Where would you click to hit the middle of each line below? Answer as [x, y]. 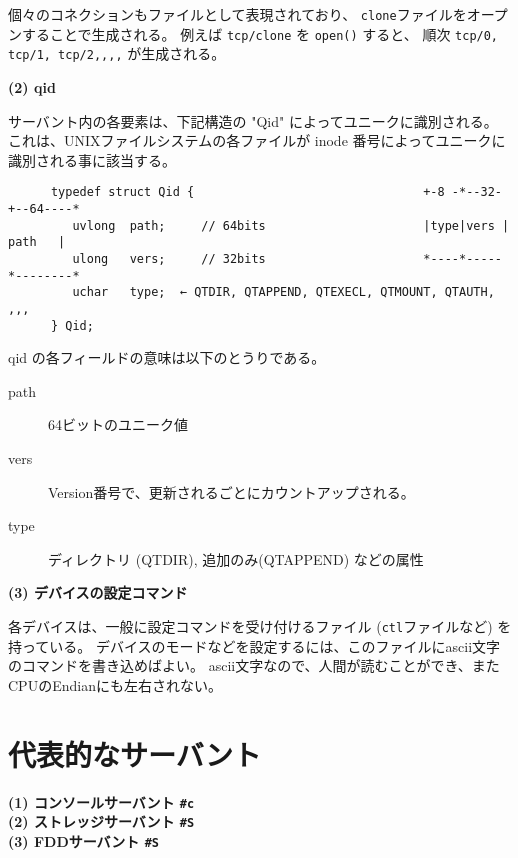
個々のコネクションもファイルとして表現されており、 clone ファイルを [237, 14]
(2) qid [32, 86]
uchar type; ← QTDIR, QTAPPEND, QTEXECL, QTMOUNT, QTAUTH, [283, 292]
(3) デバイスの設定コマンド [98, 592]
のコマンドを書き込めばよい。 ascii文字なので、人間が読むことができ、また [254, 665]
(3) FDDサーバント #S [84, 840]
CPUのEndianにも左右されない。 [115, 684]
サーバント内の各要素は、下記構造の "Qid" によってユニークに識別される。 [253, 120]
